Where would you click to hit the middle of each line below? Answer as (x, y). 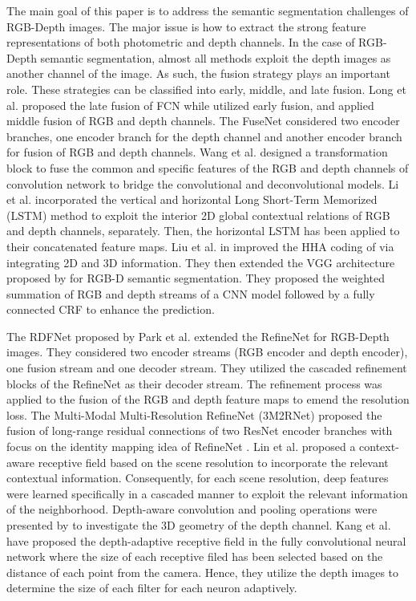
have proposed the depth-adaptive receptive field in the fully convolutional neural (206, 540)
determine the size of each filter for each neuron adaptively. (152, 588)
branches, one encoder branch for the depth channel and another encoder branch (204, 136)
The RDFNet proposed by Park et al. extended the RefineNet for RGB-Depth (198, 336)
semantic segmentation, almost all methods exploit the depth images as (216, 57)
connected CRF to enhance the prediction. (111, 309)
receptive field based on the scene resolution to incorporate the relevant (213, 462)
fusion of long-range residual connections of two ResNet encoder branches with (200, 430)
